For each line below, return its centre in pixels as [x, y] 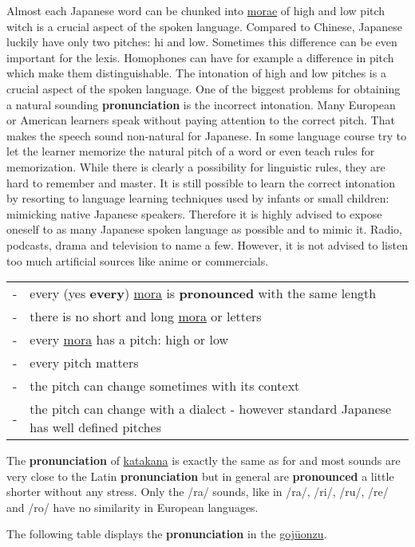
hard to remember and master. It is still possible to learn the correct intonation [201, 182]
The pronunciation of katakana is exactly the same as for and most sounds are [204, 460]
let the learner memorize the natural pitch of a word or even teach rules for [191, 151]
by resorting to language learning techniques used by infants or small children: [198, 198]
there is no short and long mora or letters [146, 317]
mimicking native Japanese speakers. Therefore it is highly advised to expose [194, 213]
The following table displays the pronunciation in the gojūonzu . [167, 534]
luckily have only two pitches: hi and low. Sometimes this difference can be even [202, 42]
